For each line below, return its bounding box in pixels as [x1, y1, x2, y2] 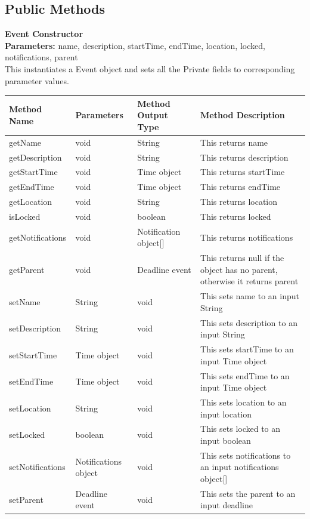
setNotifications [9, 460, 66, 473]
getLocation [9, 195, 52, 208]
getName [9, 136, 42, 148]
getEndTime [9, 180, 54, 193]
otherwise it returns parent [200, 275, 299, 287]
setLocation [9, 401, 51, 414]
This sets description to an [200, 316, 297, 328]
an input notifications [200, 460, 279, 473]
